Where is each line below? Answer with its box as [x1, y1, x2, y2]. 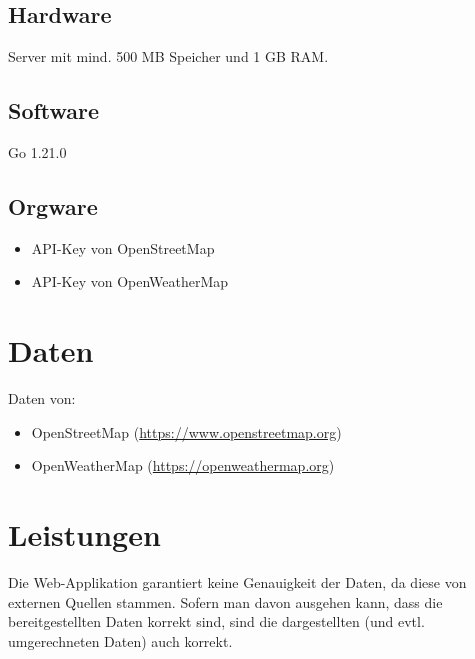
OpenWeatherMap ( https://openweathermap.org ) [31, 455, 335, 476]
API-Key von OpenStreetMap [31, 237, 215, 258]
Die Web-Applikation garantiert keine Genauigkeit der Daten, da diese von [8, 572, 467, 593]
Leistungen [8, 514, 161, 555]
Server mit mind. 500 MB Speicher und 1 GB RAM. [8, 46, 329, 67]
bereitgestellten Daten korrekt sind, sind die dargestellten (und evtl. [8, 611, 425, 632]
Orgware [8, 190, 98, 221]
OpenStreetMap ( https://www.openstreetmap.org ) [31, 421, 342, 442]
